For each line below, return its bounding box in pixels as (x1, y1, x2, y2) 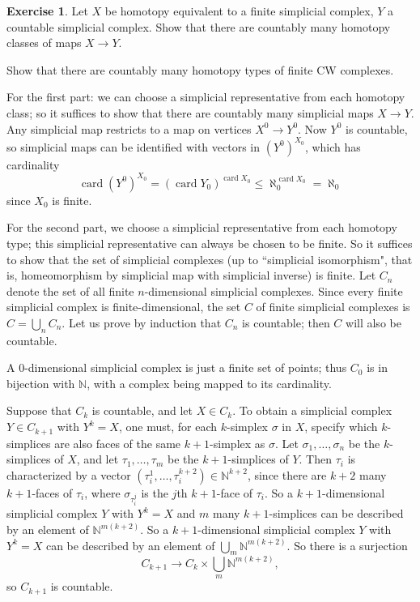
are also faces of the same (54, 434, 181, 451)
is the (141, 484, 168, 501)
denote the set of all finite (6, 282, 134, 299)
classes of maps (6, 34, 82, 51)
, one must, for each (118, 418, 217, 435)
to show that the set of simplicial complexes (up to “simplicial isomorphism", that (6, 250, 413, 267)
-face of (216, 484, 253, 501)
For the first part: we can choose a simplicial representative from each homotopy (6, 88, 405, 105)
